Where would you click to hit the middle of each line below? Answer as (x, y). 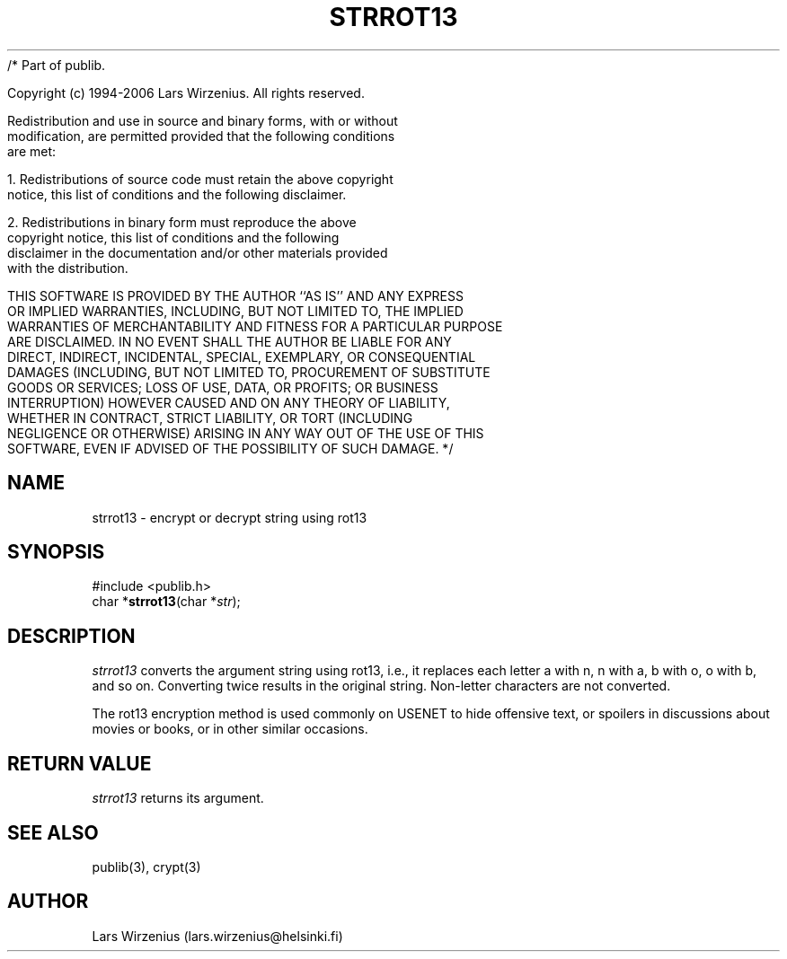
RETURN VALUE (80, 763)
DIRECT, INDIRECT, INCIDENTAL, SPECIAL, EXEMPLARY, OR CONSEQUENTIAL (242, 356)
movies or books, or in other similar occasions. (230, 729)
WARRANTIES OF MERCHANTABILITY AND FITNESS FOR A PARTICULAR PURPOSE (255, 326)
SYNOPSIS (56, 552)
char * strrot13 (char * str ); (166, 602)
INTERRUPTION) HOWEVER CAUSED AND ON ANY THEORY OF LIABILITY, (229, 402)
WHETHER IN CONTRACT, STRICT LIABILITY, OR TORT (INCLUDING (210, 418)
